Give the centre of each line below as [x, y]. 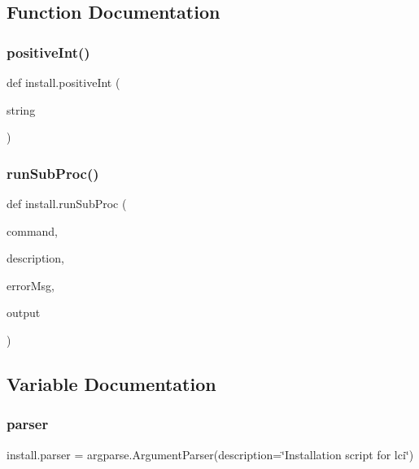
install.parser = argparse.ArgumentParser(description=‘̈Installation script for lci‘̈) [210, 454]
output [24, 313]
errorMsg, [31, 285]
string [21, 109]
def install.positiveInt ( [63, 82]
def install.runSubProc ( [67, 203]
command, [32, 230]
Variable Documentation [111, 383]
